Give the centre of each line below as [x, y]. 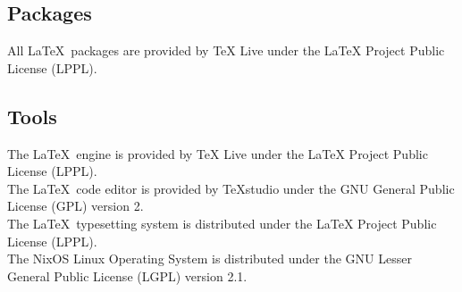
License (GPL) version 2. [76, 206]
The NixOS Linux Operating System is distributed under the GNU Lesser [210, 259]
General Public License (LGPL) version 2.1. [127, 275]
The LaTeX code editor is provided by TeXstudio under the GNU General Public [231, 188]
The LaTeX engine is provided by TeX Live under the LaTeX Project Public [218, 153]
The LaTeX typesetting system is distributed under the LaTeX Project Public [222, 223]
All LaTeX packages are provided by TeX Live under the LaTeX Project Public [226, 50]
